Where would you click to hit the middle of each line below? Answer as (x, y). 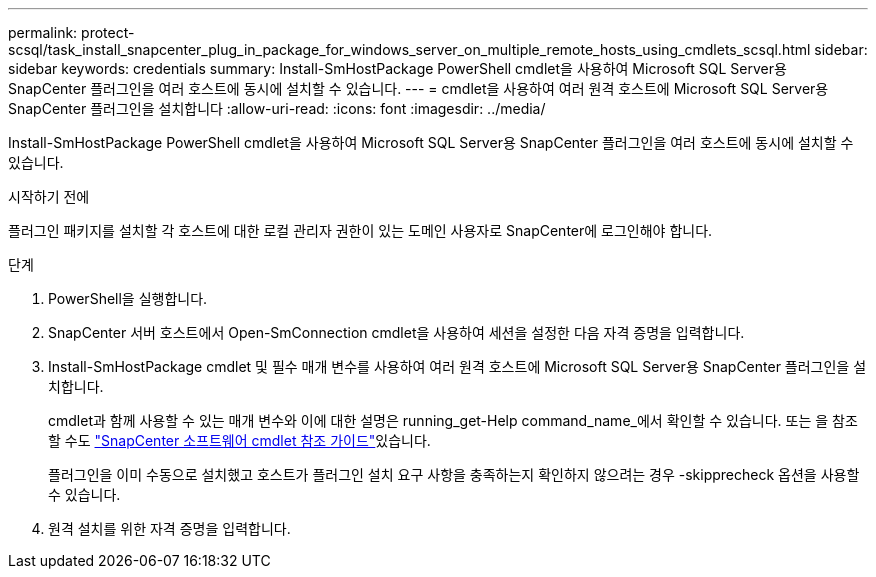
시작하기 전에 (49, 196)
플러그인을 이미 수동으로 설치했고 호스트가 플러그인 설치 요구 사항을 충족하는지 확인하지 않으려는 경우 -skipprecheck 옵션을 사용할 (454, 474)
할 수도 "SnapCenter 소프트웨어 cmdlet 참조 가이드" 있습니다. (239, 440)
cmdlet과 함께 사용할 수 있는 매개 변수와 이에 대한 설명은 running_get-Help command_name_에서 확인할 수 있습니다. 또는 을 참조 (453, 420)
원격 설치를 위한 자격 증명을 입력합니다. (169, 528)
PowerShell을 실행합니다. (128, 298)
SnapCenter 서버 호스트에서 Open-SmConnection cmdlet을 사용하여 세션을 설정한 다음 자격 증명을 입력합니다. (396, 332)
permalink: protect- (71, 32)
